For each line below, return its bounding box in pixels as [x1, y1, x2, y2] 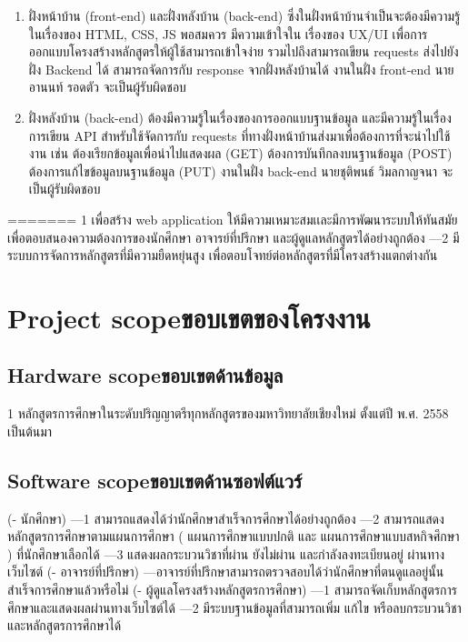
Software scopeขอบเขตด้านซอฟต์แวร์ [7, 466, 303, 494]
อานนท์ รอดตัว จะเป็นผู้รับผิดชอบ [28, 77, 186, 96]
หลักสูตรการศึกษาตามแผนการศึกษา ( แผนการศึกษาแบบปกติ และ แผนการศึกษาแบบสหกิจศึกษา [7, 527, 460, 546]
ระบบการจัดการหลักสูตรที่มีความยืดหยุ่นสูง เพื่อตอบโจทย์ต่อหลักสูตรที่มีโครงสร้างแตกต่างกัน [7, 246, 438, 265]
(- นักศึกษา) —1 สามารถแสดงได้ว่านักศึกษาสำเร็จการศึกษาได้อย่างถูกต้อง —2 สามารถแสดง [7, 508, 444, 527]
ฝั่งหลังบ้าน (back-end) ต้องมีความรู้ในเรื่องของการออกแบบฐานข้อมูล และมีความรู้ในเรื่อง [28, 107, 452, 126]
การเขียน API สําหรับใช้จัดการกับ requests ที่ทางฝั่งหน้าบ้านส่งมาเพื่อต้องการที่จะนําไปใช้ [28, 125, 451, 145]
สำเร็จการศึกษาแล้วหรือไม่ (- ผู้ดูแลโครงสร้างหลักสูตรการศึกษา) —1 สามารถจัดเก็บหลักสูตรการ [7, 580, 458, 599]
